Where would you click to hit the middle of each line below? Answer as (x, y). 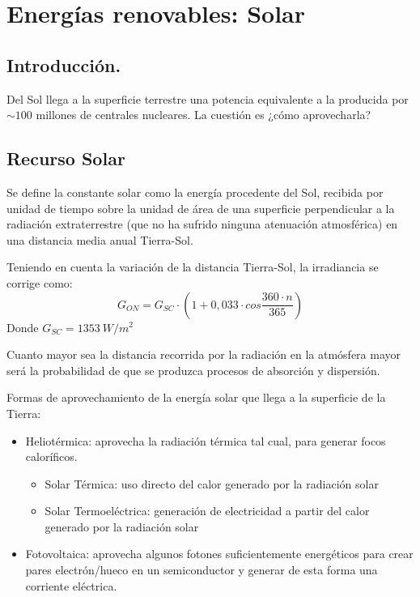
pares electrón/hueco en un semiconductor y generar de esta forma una (202, 570)
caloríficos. (51, 456)
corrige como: (40, 282)
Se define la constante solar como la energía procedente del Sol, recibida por (195, 192)
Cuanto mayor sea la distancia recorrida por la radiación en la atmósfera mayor (204, 354)
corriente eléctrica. (71, 585)
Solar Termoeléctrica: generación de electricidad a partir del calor (207, 511)
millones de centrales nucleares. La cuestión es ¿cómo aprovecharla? (204, 115)
